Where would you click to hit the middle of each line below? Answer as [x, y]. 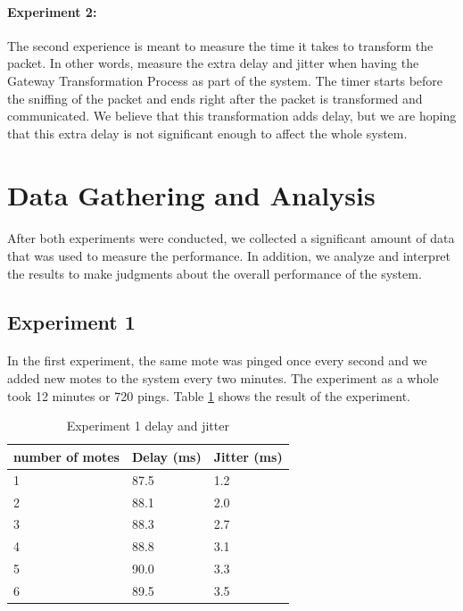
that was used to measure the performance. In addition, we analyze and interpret [229, 255]
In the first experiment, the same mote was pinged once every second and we [217, 360]
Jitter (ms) [248, 456]
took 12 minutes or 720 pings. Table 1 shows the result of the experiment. [209, 395]
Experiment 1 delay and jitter [148, 426]
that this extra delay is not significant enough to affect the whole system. [207, 133]
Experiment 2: [52, 11]
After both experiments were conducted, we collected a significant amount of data [231, 238]
